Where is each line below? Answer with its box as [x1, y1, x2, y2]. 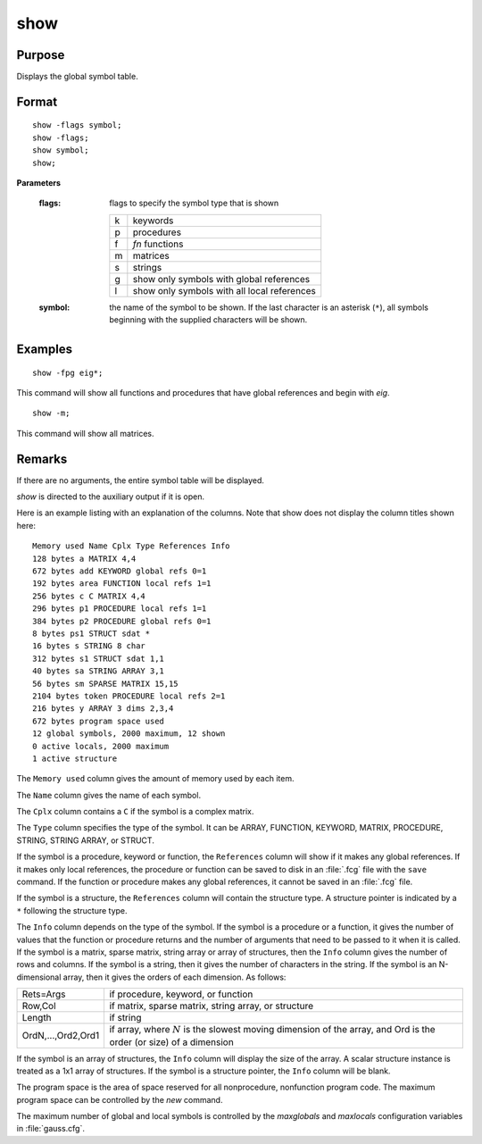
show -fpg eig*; [32, 367, 104, 378]
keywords [132, 214, 174, 227]
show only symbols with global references [132, 272, 311, 285]
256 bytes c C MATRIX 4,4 [32, 590, 146, 601]
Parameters [16, 178, 62, 188]
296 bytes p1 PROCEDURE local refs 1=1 [32, 604, 207, 614]
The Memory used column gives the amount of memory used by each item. [16, 773, 295, 784]
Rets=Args [21, 988, 66, 1000]
